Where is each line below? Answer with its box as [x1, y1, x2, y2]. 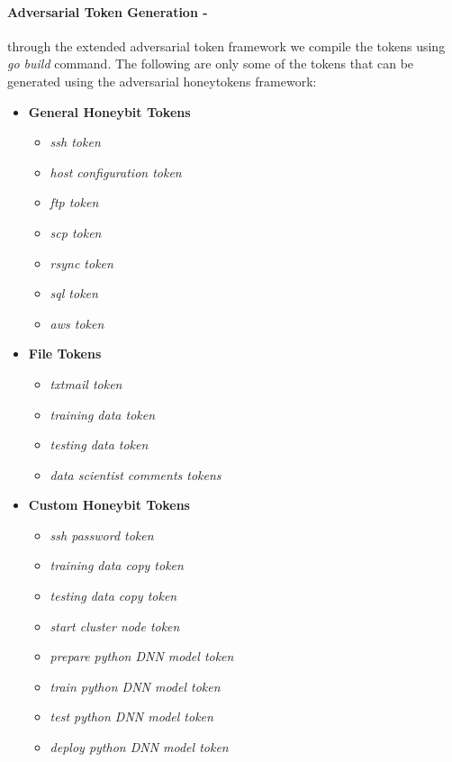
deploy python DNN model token [50, 738, 229, 757]
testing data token [50, 435, 149, 454]
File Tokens [28, 344, 102, 363]
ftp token [50, 193, 99, 212]
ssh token [50, 132, 101, 151]
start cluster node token [50, 616, 180, 635]
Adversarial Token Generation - [7, 2, 208, 21]
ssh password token [50, 525, 154, 544]
